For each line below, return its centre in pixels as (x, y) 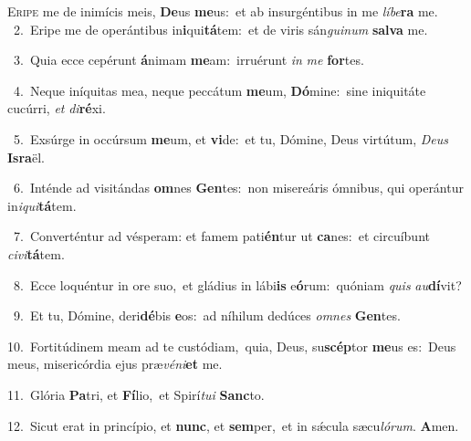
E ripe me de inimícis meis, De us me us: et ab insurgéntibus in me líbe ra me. (223, 11)
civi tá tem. (36, 253)
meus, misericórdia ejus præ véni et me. (115, 364)
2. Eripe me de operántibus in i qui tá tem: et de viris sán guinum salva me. (220, 29)
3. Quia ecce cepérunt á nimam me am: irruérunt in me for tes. (188, 60)
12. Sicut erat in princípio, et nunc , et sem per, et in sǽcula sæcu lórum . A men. (233, 425)
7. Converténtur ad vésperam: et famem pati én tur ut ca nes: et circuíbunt (221, 236)
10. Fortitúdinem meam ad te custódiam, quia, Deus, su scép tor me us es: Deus (232, 346)
